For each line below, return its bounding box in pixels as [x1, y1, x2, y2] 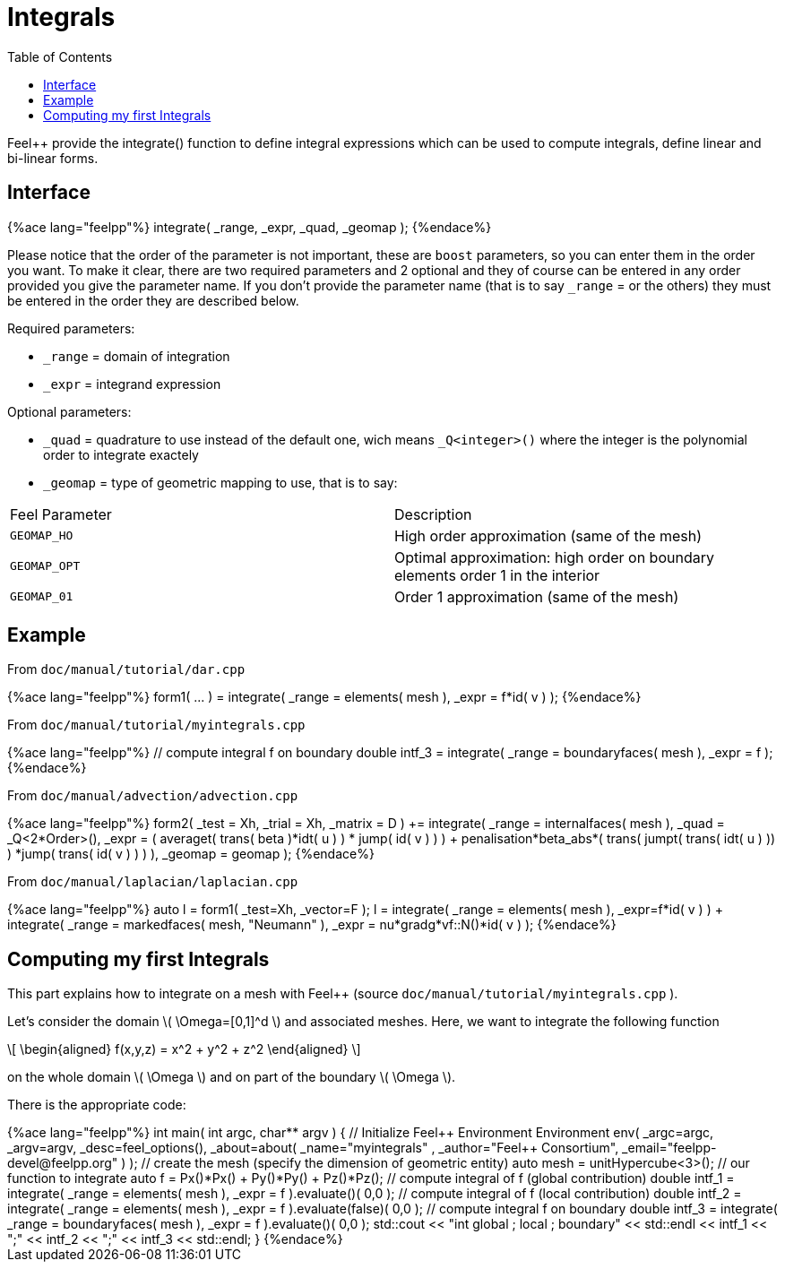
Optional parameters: [7, 403, 132, 419]
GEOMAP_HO [10, 529, 73, 543]
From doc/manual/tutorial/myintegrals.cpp [7, 717, 306, 733]
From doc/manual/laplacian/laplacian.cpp [7, 874, 298, 890]
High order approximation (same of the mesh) [394, 526, 703, 545]
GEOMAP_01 [10, 590, 73, 604]
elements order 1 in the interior [394, 565, 600, 584]
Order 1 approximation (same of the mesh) [394, 587, 679, 606]
